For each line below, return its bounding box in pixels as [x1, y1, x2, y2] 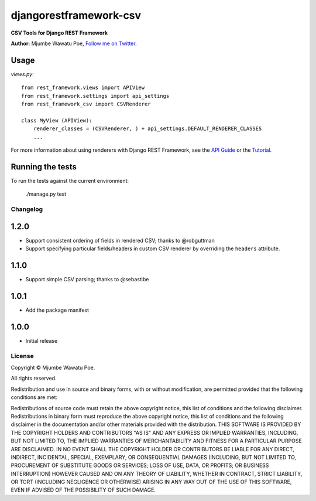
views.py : [11, 70, 35, 77]
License [11, 352, 35, 360]
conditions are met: [11, 394, 58, 401]
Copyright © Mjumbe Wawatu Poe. [11, 364, 95, 371]
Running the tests [11, 162, 77, 172]
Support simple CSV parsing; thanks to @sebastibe [25, 276, 149, 283]
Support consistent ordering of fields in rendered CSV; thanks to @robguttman [25, 237, 215, 244]
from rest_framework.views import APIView [21, 84, 145, 91]
